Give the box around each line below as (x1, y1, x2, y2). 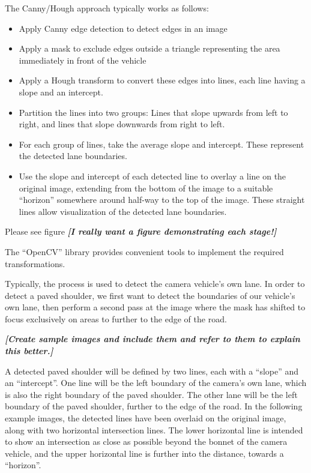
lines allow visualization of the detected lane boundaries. (19, 205, 227, 217)
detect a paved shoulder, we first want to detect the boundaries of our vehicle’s (5, 289, 295, 301)
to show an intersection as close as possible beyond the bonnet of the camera (5, 435, 288, 448)
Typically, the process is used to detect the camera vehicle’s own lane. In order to (5, 277, 305, 290)
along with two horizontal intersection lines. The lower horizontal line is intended (5, 423, 303, 436)
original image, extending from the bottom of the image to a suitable (19, 181, 273, 194)
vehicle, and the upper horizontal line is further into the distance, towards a (5, 447, 284, 459)
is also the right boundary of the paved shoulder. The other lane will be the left (5, 388, 298, 400)
